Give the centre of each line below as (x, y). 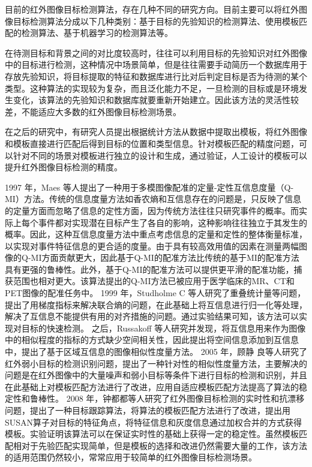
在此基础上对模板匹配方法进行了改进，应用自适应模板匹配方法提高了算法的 (152, 386)
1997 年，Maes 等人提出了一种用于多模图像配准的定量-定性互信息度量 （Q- (149, 187)
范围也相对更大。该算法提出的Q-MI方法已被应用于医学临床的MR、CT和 (154, 281)
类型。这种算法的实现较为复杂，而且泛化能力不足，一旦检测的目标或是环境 (152, 88)
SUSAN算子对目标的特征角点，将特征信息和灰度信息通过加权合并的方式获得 (154, 422)
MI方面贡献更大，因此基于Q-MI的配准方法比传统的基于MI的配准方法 (165, 257)
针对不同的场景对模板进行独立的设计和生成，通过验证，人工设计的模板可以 (160, 155)
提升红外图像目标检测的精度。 (64, 167)
